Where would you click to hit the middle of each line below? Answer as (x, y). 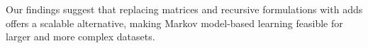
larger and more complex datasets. (80, 37)
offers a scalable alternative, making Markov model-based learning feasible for (174, 23)
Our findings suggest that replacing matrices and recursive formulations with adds (184, 9)
